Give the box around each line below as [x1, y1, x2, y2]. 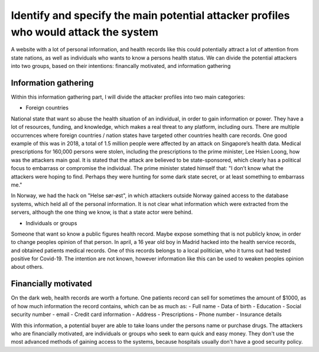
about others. [11, 263, 44, 270]
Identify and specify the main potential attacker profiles [11, 9, 290, 22]
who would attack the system [11, 25, 159, 38]
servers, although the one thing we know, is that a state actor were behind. [11, 208, 193, 216]
